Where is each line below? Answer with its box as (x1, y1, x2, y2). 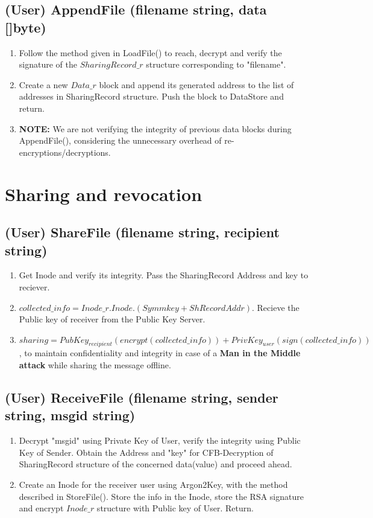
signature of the (19, 58, 77, 71)
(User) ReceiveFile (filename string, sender (5, 388, 278, 407)
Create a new (19, 78, 68, 91)
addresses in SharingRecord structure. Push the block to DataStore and (19, 90, 284, 103)
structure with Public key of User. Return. (96, 502, 254, 514)
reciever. (19, 280, 50, 293)
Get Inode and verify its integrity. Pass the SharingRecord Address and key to (19, 269, 309, 281)
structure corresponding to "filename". (146, 58, 286, 71)
